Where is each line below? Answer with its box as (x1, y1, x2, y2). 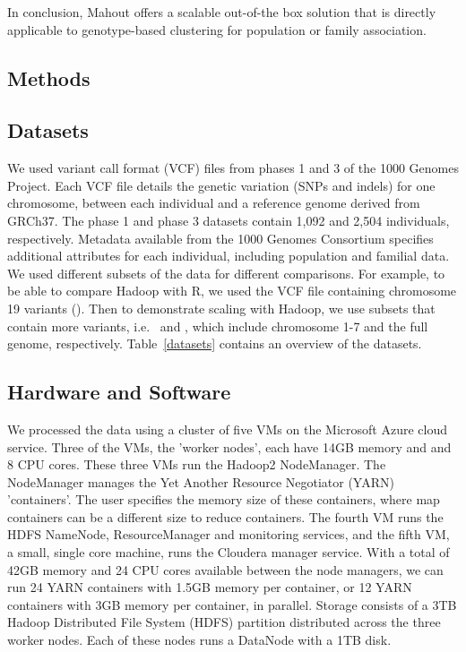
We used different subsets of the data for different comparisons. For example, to (7, 263, 445, 282)
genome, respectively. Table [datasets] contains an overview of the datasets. (7, 334, 422, 353)
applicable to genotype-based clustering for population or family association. (7, 20, 427, 39)
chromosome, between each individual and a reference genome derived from (7, 193, 420, 212)
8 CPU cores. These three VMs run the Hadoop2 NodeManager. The (7, 455, 386, 474)
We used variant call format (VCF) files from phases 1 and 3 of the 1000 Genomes (7, 159, 459, 177)
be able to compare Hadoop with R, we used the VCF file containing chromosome (7, 281, 457, 300)
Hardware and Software (7, 378, 231, 406)
